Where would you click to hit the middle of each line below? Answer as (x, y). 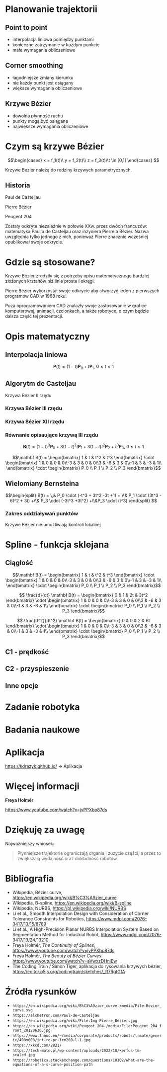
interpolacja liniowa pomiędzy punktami (53, 39)
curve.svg (23, 1010)
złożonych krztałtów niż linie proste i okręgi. (50, 281)
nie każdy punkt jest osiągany (43, 82)
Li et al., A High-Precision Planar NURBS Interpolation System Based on (85, 929)
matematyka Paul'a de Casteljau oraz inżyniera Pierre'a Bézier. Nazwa (77, 232)
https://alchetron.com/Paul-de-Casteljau (56, 1015)
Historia (18, 185)
